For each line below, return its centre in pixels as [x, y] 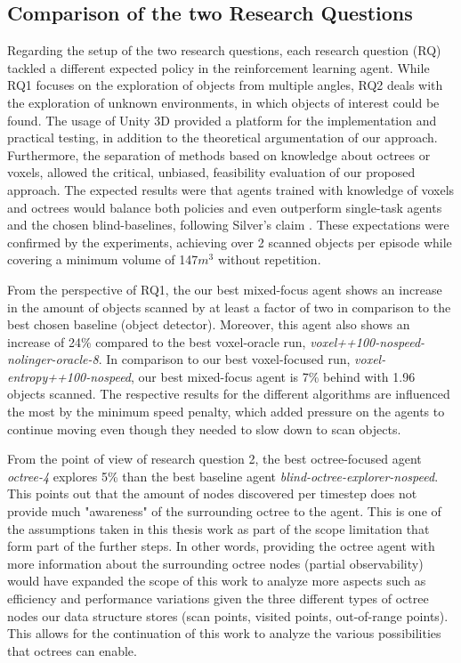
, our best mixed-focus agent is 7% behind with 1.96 [273, 376]
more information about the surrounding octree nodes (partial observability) [215, 563]
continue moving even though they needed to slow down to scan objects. [204, 429]
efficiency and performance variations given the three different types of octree [218, 598]
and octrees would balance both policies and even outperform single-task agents [225, 207]
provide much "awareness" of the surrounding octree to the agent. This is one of [224, 511]
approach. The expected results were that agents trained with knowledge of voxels [231, 189]
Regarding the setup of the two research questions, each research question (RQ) [224, 50]
